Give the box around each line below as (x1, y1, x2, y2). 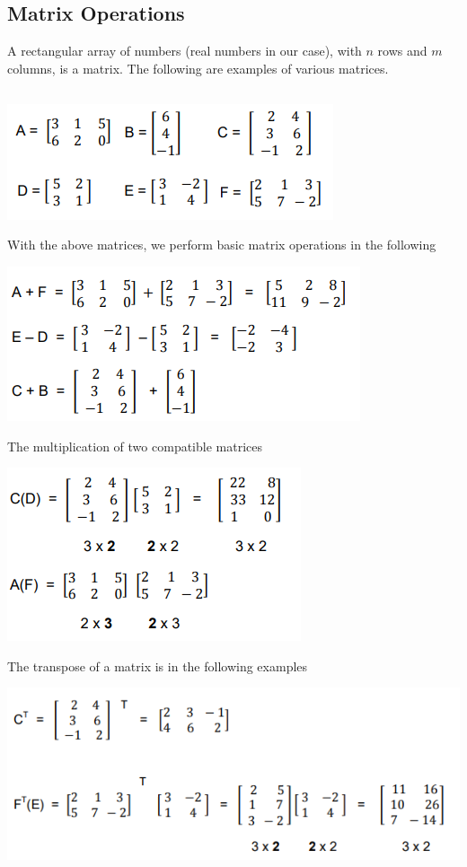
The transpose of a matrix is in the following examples (7, 656, 308, 675)
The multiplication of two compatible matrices (7, 436, 262, 455)
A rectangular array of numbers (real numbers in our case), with (7, 41, 362, 60)
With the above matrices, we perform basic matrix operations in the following (7, 235, 436, 254)
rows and (377, 41, 427, 60)
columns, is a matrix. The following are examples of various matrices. (7, 58, 389, 77)
